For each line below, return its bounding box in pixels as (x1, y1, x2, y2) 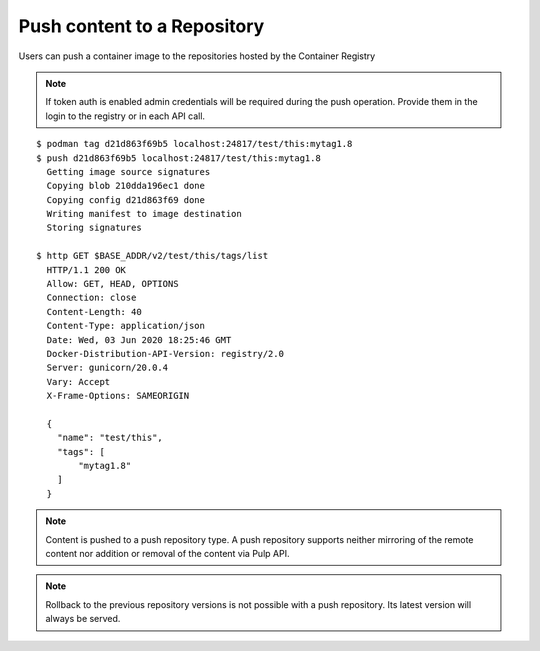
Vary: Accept (46, 376, 111, 387)
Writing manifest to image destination (46, 208, 242, 220)
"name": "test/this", (56, 432, 164, 444)
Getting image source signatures (46, 166, 211, 177)
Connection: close (46, 292, 137, 304)
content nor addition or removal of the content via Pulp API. (45, 548, 290, 560)
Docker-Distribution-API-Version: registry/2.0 (46, 348, 285, 359)
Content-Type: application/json (46, 320, 205, 332)
